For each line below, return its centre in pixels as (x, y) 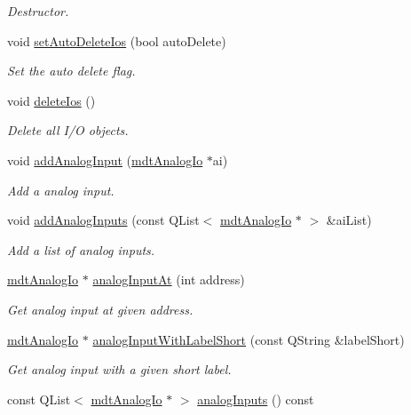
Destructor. (38, 11)
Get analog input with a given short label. (119, 369)
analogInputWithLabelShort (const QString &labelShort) (249, 339)
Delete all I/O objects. (68, 130)
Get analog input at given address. (100, 309)
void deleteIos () (51, 100)
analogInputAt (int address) (169, 279)
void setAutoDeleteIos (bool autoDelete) (117, 40)
